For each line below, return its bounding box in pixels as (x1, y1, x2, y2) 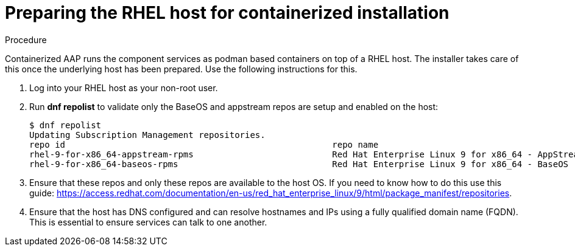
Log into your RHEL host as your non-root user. (29, 82, 218, 93)
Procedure (5, 34, 47, 45)
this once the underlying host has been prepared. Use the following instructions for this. (5, 63, 358, 74)
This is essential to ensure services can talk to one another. (29, 216, 267, 227)
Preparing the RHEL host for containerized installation (5, 2, 450, 23)
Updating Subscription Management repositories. (29, 129, 266, 140)
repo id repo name (29, 139, 379, 150)
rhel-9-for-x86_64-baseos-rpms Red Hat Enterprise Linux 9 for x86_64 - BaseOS (29, 159, 569, 169)
